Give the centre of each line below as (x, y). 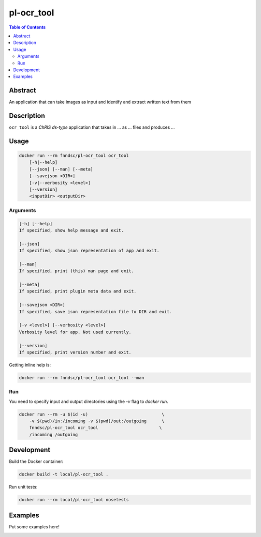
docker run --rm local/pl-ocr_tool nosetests (74, 500)
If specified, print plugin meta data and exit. (78, 291)
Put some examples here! (34, 527)
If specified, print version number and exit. (75, 352)
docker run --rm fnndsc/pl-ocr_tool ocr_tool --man (82, 377)
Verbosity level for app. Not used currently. (75, 332)
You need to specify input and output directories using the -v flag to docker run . (89, 401)
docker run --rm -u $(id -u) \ (92, 414)
